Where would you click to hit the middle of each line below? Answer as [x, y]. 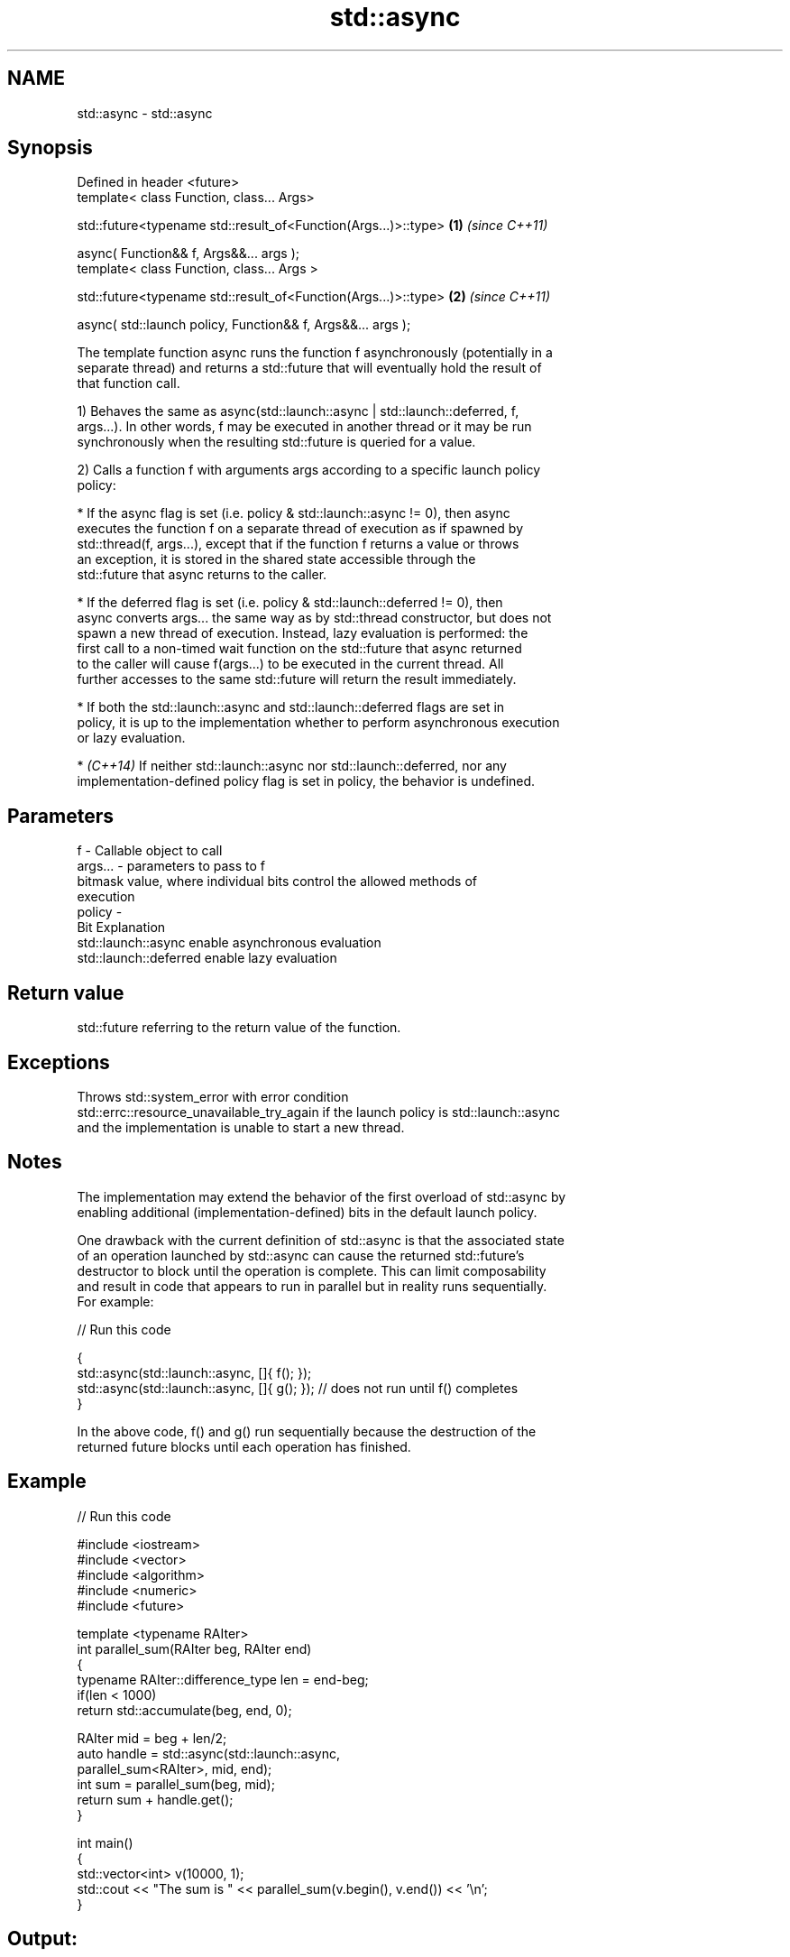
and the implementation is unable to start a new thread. [241, 1127]
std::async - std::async [145, 113]
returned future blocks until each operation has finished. [244, 1446]
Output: [42, 1939]
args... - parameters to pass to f [171, 866]
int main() [105, 1842]
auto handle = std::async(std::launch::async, [208, 1753]
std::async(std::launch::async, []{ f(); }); [194, 1372]
